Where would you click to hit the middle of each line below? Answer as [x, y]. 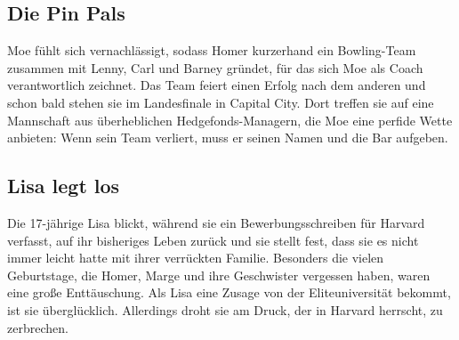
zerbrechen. [38, 327]
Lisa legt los [64, 186]
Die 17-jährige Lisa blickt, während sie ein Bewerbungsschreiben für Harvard [216, 222]
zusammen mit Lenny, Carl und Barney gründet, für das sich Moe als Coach [215, 67]
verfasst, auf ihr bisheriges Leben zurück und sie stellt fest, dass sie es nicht [213, 240]
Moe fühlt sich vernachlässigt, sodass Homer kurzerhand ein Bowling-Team [212, 50]
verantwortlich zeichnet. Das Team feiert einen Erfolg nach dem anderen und [217, 85]
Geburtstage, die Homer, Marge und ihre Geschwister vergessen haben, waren [219, 275]
